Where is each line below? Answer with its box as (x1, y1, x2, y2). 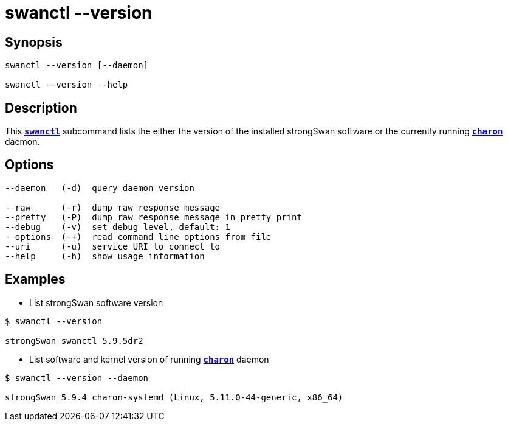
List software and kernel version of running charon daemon (29, 354, 269, 365)
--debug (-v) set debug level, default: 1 (5, 222, 230, 232)
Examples (5, 271, 66, 287)
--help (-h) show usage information (5, 251, 205, 261)
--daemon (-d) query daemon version (5, 183, 194, 193)
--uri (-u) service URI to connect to (5, 241, 221, 251)
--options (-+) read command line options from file (5, 231, 272, 242)
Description (5, 100, 77, 116)
